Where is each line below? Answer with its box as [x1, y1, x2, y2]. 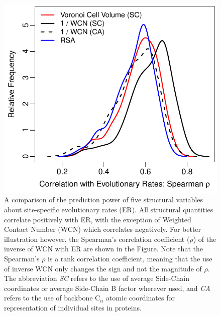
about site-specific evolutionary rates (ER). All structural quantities [4, 204, 213, 215]
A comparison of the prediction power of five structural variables [4, 194, 203, 205]
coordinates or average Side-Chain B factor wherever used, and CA [4, 282, 210, 293]
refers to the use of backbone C [4, 292, 100, 303]
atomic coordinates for [105, 292, 175, 303]
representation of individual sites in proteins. [4, 302, 142, 312]
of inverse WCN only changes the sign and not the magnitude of [4, 263, 202, 273]
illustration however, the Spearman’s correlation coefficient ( [4, 233, 190, 244]
